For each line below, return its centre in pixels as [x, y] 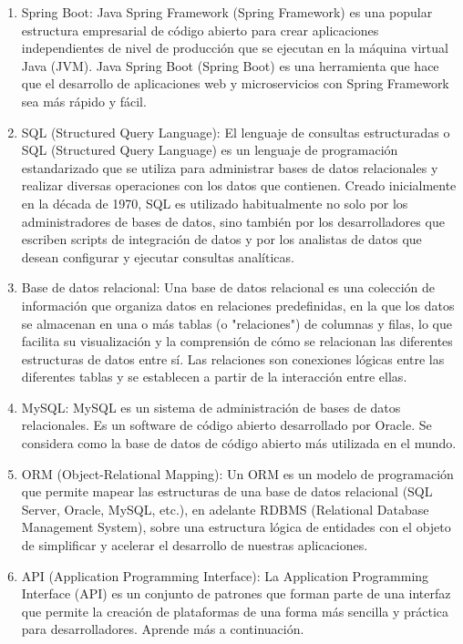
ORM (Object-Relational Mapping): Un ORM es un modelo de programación [237, 473]
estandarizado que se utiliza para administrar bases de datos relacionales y [230, 167]
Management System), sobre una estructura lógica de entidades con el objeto [236, 527]
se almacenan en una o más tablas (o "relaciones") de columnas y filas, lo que [237, 323]
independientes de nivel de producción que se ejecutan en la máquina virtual [235, 48]
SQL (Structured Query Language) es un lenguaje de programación [210, 150]
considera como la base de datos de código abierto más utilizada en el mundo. [239, 443]
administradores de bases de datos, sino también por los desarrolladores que [233, 221]
